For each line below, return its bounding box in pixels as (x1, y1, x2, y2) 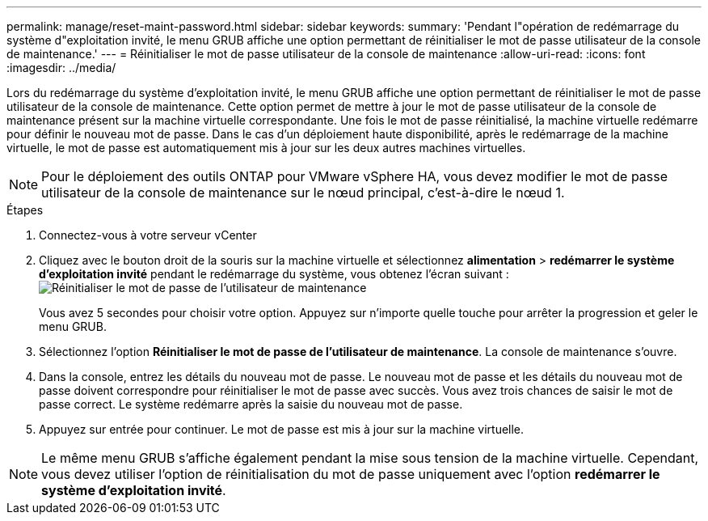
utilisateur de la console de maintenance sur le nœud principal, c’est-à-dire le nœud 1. (41, 184, 565, 201)
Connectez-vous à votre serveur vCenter (39, 228, 257, 242)
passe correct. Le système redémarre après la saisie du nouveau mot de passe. (39, 397, 463, 411)
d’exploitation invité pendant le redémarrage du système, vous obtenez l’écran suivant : (39, 267, 509, 281)
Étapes (6, 203, 44, 217)
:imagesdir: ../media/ (6, 61, 116, 74)
